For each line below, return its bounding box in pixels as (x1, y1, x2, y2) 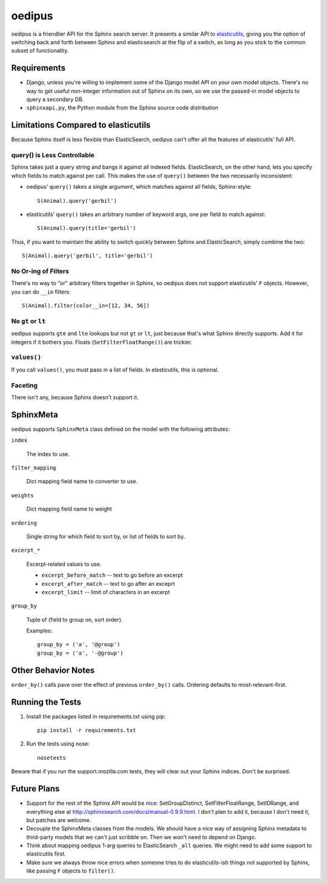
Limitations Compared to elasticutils (11, 120, 151, 130)
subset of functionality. (11, 47, 69, 54)
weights (11, 492, 35, 499)
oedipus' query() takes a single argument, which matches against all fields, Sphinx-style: (26, 183, 252, 191)
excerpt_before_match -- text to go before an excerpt (41, 572, 183, 579)
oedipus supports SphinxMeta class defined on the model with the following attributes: (11, 425, 230, 433)
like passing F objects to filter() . (26, 867, 116, 874)
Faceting (11, 381, 38, 390)
